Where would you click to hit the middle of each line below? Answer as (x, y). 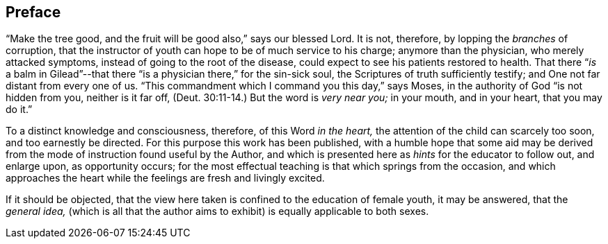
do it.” (19, 110)
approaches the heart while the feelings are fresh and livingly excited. (165, 178)
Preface (33, 12)
